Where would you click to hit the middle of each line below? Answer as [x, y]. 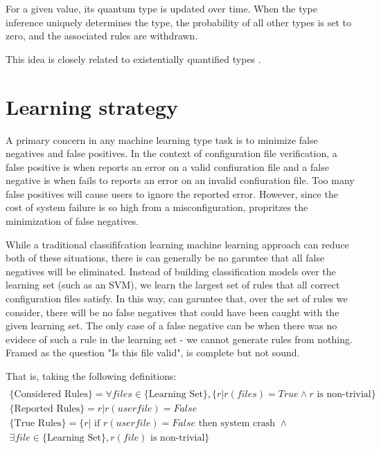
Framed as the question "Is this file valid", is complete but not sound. [153, 352]
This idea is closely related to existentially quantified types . [133, 58]
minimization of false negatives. [72, 221]
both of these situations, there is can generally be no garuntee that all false [165, 258]
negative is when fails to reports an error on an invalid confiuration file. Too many [180, 180]
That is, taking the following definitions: [91, 376]
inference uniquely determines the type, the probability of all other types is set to [179, 22]
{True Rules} [38, 423]
